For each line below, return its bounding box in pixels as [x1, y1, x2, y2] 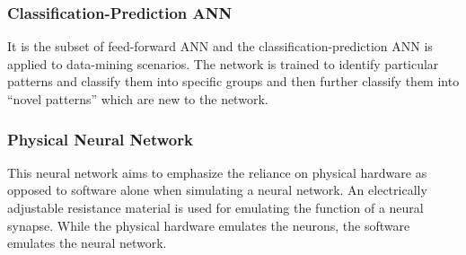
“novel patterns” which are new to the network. [7, 90, 268, 108]
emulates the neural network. [7, 233, 167, 252]
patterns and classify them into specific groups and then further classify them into [7, 72, 460, 91]
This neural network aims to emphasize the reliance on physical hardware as [7, 163, 427, 181]
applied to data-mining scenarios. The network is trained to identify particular [7, 54, 439, 73]
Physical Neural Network [7, 127, 193, 150]
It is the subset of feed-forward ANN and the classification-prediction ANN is [7, 37, 433, 56]
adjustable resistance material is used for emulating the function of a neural [7, 198, 424, 216]
